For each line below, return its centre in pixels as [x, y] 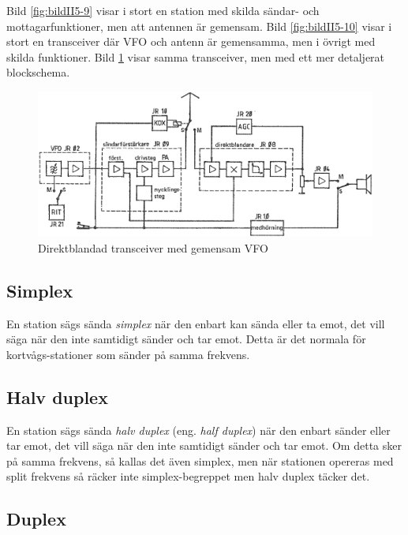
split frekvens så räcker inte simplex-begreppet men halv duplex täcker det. [188, 476]
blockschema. [38, 72]
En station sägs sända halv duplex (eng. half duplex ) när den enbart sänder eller [198, 430]
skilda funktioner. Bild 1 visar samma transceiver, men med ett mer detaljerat [196, 56]
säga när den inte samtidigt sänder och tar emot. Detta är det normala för [186, 339]
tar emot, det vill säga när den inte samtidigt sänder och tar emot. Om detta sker [204, 445]
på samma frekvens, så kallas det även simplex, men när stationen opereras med [200, 460]
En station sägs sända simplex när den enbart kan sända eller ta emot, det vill [196, 323]
